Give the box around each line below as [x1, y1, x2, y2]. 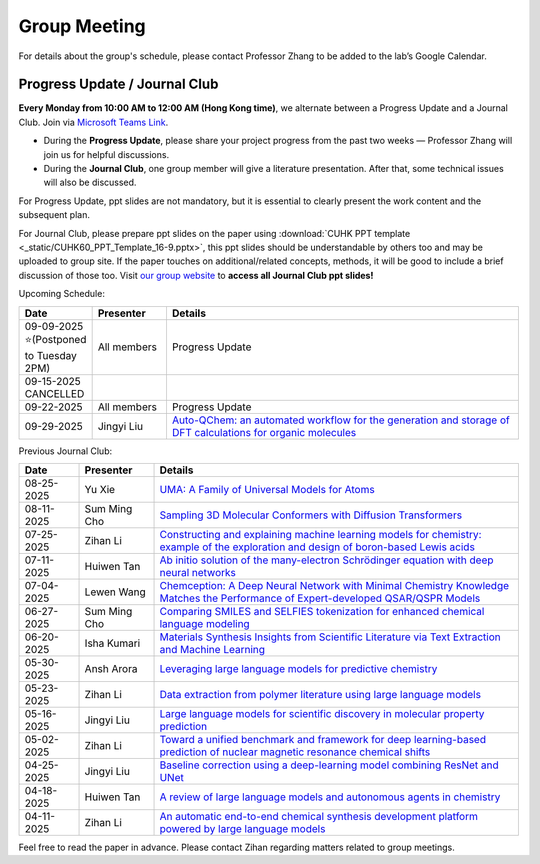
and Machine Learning [159, 642, 265, 656]
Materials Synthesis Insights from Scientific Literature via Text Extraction [159, 630, 501, 644]
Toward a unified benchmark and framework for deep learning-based [159, 732, 487, 746]
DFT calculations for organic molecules [171, 425, 357, 439]
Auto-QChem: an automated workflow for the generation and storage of [171, 413, 510, 427]
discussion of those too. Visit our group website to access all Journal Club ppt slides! [18, 269, 374, 281]
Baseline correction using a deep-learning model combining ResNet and [159, 758, 499, 772]
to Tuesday [24, 348, 77, 362]
